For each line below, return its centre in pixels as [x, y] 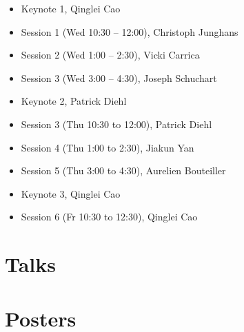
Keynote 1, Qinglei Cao [71, 8]
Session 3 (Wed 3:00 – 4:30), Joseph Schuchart [119, 77]
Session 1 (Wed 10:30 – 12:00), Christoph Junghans [130, 31]
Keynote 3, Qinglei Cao [71, 193]
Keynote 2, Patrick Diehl [74, 101]
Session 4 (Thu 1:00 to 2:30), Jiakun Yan [108, 147]
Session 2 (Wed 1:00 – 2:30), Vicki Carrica [110, 55]
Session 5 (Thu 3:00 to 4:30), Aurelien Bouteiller [123, 170]
